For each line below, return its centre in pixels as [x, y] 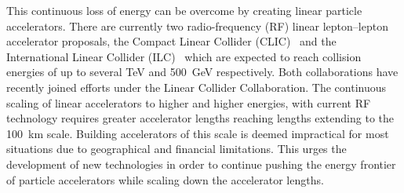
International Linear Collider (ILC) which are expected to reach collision [184, 56]
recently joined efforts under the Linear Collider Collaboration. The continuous [197, 87]
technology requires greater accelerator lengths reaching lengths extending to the [200, 118]
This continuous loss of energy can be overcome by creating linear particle [184, 10]
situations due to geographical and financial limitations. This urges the [177, 149]
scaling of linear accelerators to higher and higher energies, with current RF [189, 102]
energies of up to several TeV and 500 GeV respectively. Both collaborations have [202, 72]
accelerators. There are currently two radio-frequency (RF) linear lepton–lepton [197, 25]
